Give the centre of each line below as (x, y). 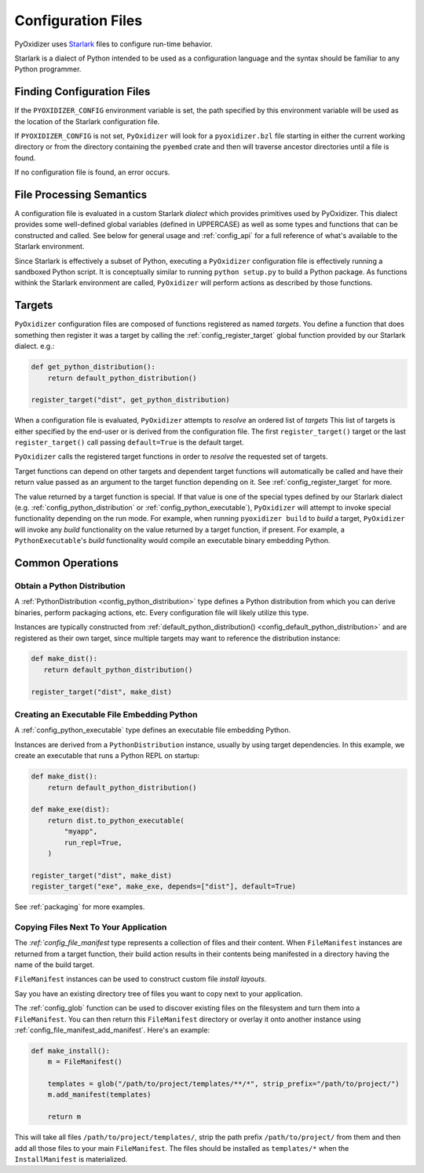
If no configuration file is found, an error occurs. (92, 172)
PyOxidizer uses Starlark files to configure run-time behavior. (113, 44)
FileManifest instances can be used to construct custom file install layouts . (141, 979)
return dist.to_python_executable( (116, 820)
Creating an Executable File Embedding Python (106, 715)
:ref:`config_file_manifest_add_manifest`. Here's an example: (112, 1030)
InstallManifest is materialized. (71, 1160)
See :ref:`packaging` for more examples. (80, 907)
